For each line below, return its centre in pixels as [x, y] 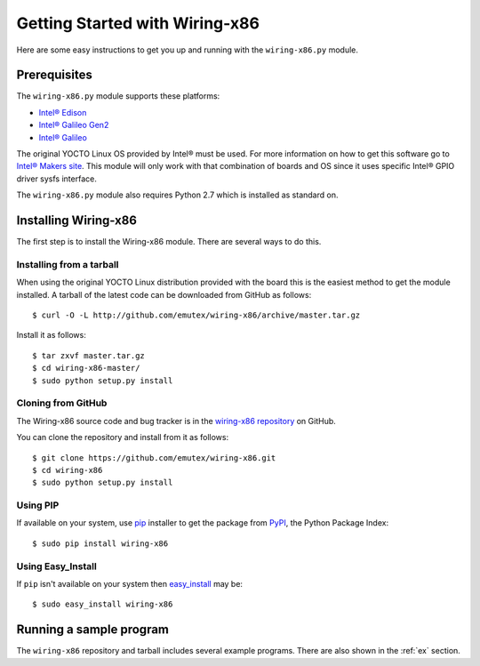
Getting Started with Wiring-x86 [138, 23]
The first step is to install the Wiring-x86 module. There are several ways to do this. [169, 242]
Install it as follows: [51, 335]
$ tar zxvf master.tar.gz [89, 355]
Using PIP [38, 505]
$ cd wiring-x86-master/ [86, 368]
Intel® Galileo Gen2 [74, 125]
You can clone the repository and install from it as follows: [123, 437]
